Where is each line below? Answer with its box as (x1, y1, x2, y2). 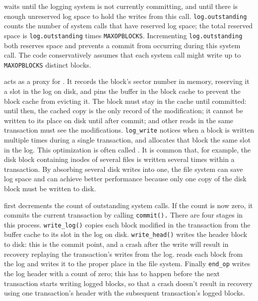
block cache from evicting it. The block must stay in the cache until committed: (4, 95, 247, 106)
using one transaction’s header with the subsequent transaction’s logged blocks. (4, 288, 245, 298)
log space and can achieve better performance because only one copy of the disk (4, 173, 247, 184)
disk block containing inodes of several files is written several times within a (4, 154, 235, 164)
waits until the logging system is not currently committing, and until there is (4, 1, 238, 11)
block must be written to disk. (4, 183, 96, 193)
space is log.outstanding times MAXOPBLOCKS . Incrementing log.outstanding (4, 30, 243, 40)
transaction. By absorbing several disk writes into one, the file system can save (4, 163, 243, 174)
